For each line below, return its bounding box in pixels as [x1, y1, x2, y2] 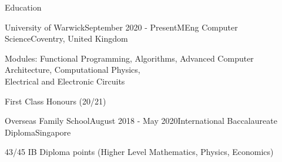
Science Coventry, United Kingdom [5, 32, 128, 45]
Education [5, 1, 42, 13]
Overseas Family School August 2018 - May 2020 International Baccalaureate [5, 114, 277, 127]
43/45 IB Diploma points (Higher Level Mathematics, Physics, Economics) [5, 146, 274, 158]
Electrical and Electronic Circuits [5, 75, 125, 87]
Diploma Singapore [5, 126, 71, 138]
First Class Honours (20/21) [5, 95, 106, 107]
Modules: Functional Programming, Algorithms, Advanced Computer [5, 52, 254, 64]
